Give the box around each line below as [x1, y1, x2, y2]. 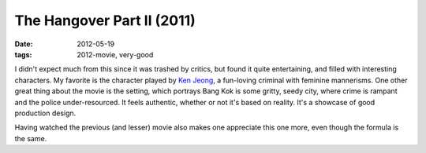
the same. [14, 133, 47, 143]
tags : [14, 49, 32, 59]
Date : [14, 39, 33, 49]
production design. [14, 108, 77, 118]
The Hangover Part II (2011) [14, 12, 196, 29]
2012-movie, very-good [77, 49, 154, 59]
